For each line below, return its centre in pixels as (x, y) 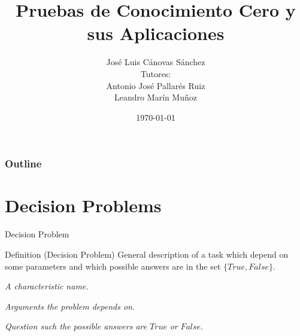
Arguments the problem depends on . (70, 306)
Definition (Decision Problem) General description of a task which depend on (147, 254)
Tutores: (156, 73)
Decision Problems (83, 205)
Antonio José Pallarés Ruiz (156, 85)
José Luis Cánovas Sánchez (156, 62)
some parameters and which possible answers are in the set (113, 266)
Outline (23, 164)
